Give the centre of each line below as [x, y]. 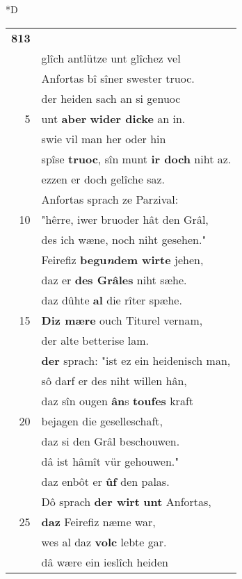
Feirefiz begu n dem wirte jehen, [122, 259]
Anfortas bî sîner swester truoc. [118, 78]
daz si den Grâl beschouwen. [111, 441]
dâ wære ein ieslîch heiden [105, 562]
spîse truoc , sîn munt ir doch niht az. [136, 158]
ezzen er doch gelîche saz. [103, 179]
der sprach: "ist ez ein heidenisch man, [136, 360]
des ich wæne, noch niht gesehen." [124, 239]
